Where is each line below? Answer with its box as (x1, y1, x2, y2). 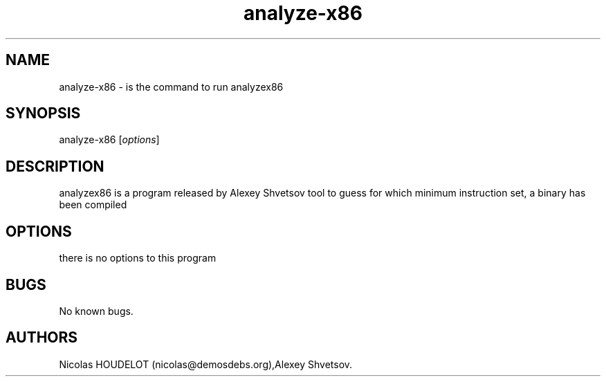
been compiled (59, 199, 127, 211)
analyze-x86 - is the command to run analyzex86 (59, 80, 284, 93)
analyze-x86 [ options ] (59, 134, 160, 146)
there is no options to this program (59, 252, 217, 264)
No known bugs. (59, 304, 134, 317)
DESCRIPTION (6, 157, 104, 175)
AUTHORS (6, 329, 78, 347)
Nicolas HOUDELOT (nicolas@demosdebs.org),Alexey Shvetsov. (59, 358, 353, 370)
